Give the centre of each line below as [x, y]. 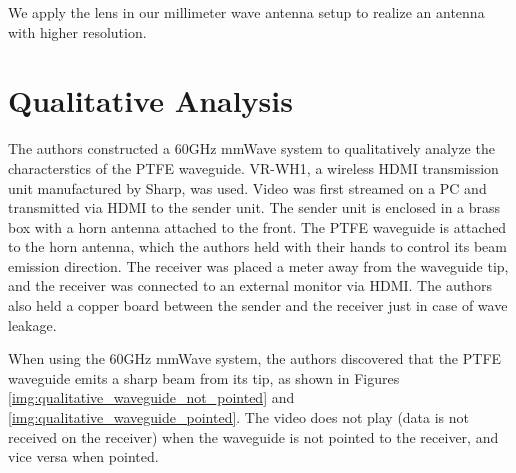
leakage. [32, 324]
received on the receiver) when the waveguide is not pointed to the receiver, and [253, 436]
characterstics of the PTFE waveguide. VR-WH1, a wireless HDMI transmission [253, 167]
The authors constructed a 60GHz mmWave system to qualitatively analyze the [251, 148]
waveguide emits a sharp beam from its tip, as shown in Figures [204, 377]
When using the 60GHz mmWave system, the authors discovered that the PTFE [255, 358]
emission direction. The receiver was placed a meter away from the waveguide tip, [258, 265]
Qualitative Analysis [150, 100]
